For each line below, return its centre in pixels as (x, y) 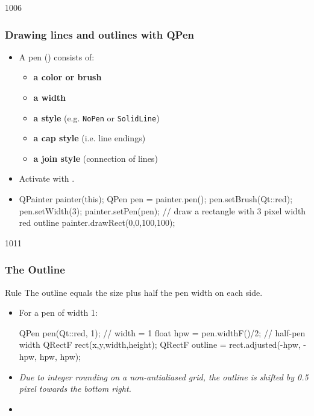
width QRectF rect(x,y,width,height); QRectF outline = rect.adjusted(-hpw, (160, 344)
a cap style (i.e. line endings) (89, 138)
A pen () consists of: (57, 56)
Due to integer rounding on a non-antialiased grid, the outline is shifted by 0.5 (164, 376)
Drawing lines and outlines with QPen (100, 34)
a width (50, 97)
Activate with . (47, 178)
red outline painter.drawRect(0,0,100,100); (97, 222)
